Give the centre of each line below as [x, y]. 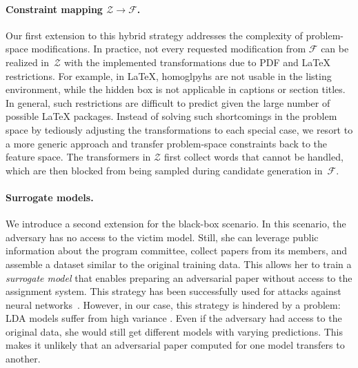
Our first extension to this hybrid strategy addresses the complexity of [154, 35]
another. [23, 359]
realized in [28, 62]
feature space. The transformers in [78, 157]
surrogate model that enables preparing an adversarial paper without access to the [179, 277]
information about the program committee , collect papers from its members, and [177, 251]
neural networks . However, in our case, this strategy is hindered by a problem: [173, 304]
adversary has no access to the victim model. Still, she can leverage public [162, 237]
